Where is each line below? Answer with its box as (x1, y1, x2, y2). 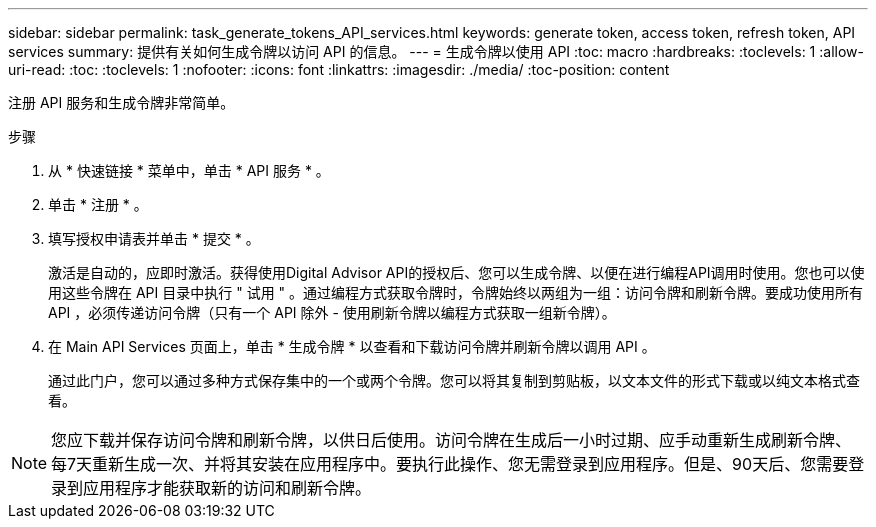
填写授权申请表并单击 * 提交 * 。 (48, 230, 260, 247)
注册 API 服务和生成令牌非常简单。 (8, 94, 235, 111)
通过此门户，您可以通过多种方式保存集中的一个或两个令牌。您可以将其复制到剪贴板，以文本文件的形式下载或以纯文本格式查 (48, 372, 860, 389)
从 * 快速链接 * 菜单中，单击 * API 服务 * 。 (48, 162, 330, 179)
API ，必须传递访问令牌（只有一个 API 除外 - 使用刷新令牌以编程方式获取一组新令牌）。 (48, 304, 616, 321)
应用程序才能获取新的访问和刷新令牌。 (83, 478, 372, 498)
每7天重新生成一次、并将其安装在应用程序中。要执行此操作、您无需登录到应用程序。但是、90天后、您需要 (51, 454, 849, 474)
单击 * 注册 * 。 (48, 196, 148, 213)
